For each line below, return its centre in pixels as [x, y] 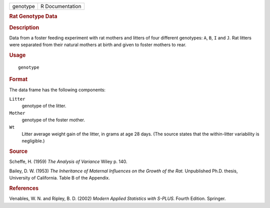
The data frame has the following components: [57, 90]
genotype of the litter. [44, 106]
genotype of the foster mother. [53, 120]
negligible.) [33, 141]
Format [18, 79]
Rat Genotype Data [33, 17]
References [24, 188]
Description [24, 28]
